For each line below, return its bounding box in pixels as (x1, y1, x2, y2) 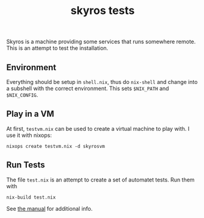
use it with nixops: (6, 132, 52, 139)
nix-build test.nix (6, 194, 56, 200)
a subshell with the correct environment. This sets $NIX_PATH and (6, 85, 169, 92)
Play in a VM (6, 109, 54, 119)
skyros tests (70, 4, 135, 18)
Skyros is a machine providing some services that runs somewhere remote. (6, 38, 196, 46)
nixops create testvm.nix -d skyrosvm (6, 143, 105, 149)
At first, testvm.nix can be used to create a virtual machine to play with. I (6, 125, 190, 132)
